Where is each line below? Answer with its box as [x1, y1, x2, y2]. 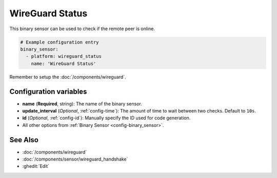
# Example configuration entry [20, 39, 100, 45]
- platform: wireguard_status [26, 54, 102, 59]
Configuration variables [9, 87, 87, 96]
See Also [9, 136, 38, 144]
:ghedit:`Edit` [22, 163, 50, 169]
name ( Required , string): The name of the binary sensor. [22, 100, 142, 107]
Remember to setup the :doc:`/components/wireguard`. [9, 74, 126, 80]
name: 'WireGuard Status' [31, 60, 96, 66]
